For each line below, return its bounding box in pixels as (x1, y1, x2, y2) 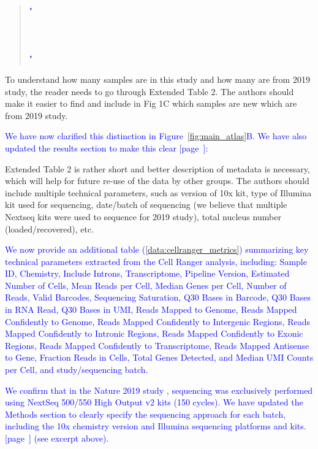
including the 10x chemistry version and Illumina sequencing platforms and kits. (5, 420, 306, 432)
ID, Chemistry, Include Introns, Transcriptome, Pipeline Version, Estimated (5, 267, 290, 280)
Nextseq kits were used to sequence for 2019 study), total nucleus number (5, 210, 281, 223)
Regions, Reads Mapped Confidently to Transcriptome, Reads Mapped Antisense (5, 339, 309, 351)
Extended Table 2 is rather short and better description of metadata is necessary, (5, 162, 310, 175)
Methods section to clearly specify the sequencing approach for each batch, (5, 407, 286, 420)
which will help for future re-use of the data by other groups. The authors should (5, 174, 309, 187)
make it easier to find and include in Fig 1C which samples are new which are (5, 97, 297, 110)
